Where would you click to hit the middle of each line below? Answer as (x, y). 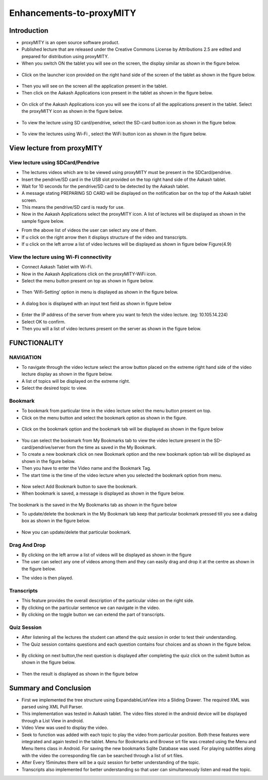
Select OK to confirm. (44, 322)
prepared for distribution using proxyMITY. (65, 56)
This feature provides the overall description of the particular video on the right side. (108, 601)
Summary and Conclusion (50, 688)
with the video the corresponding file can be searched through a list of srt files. (102, 755)
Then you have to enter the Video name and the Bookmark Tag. (86, 468)
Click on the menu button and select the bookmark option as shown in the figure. (104, 418)
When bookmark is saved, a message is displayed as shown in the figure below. (103, 493)
